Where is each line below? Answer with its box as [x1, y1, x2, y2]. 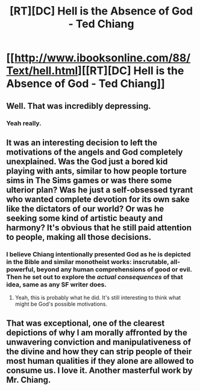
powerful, [6, 265, 36, 273]
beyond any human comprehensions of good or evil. [36, 265, 192, 273]
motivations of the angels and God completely [6, 147, 183, 157]
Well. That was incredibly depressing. [6, 101, 152, 111]
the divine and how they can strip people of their [6, 346, 192, 357]
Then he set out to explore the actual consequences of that [6, 273, 183, 281]
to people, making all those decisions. [6, 231, 152, 242]
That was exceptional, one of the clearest [6, 318, 165, 328]
